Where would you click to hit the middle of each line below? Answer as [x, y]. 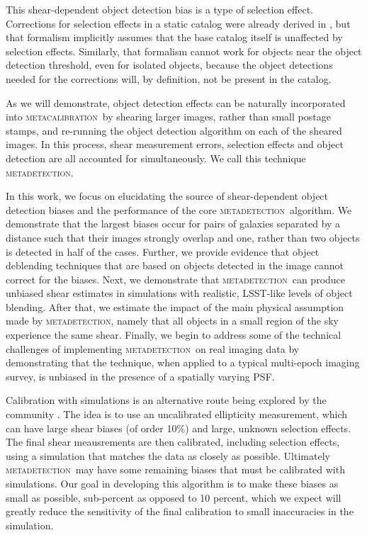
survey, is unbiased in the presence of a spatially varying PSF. [140, 376]
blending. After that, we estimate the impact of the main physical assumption [175, 306]
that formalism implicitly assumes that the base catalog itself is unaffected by [174, 37]
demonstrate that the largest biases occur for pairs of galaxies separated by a [173, 224]
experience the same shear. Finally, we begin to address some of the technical [174, 335]
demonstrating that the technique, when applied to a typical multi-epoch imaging [183, 362]
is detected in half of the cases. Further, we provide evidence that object [163, 251]
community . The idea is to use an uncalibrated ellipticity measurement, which [177, 414]
